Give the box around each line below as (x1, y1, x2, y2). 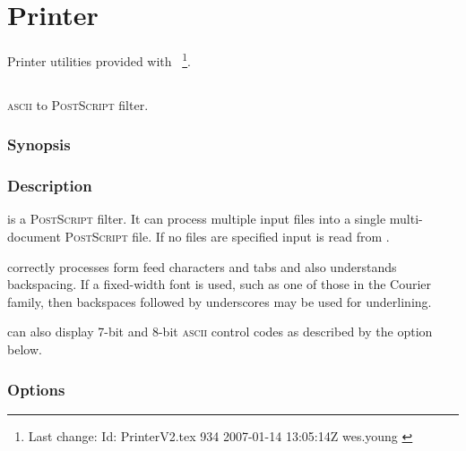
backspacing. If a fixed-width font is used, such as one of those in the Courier (7, 275, 432, 294)
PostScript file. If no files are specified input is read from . (65, 227, 390, 246)
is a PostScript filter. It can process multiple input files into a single (7, 209, 386, 228)
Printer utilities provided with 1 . (7, 49, 192, 70)
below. (7, 339, 42, 358)
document (7, 227, 61, 246)
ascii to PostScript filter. (7, 95, 149, 114)
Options (7, 378, 65, 400)
